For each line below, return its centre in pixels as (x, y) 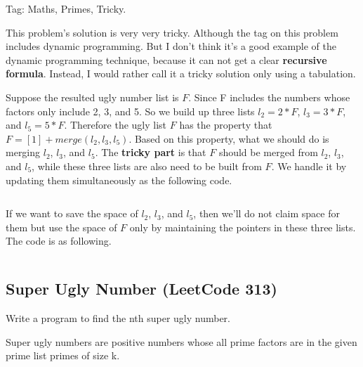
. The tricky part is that (151, 152)
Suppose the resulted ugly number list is (92, 97)
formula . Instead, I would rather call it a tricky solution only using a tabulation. (181, 73)
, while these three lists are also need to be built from (147, 166)
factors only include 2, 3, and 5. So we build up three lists (130, 111)
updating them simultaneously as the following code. (119, 180)
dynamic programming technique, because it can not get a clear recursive (166, 59)
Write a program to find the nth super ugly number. (118, 318)
